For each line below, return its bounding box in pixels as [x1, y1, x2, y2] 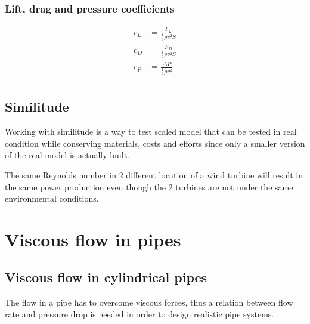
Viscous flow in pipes [5, 227, 181, 251]
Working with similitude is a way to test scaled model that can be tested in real [5, 125, 297, 138]
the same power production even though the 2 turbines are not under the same [5, 180, 293, 193]
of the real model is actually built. [5, 149, 129, 161]
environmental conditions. [5, 192, 99, 205]
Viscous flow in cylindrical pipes [5, 268, 207, 286]
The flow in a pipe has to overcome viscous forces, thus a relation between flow [5, 296, 293, 308]
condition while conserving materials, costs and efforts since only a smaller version [5, 137, 305, 149]
